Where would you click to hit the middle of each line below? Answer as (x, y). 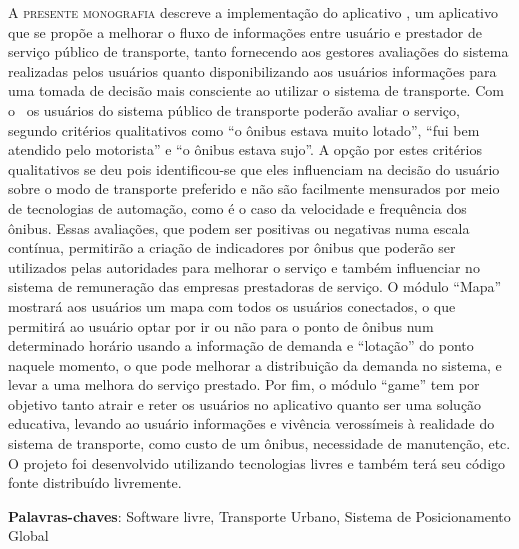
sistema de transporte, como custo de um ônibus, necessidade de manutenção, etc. (259, 443)
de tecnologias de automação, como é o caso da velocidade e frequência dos (237, 207)
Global (28, 535)
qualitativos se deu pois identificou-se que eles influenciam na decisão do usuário (254, 168)
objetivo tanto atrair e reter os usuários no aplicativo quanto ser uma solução (245, 403)
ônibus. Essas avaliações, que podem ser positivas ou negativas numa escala (239, 227)
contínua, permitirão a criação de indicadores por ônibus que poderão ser (232, 247)
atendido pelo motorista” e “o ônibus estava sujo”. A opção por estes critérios (245, 149)
